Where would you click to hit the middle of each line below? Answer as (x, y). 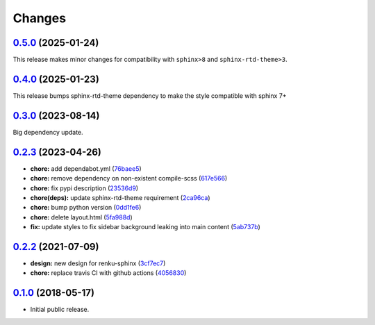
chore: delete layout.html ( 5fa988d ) (82, 217)
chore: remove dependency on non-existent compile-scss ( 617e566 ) (129, 178)
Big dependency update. (48, 132)
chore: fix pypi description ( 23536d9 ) (84, 188)
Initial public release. (60, 310)
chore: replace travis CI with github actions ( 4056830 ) (108, 273)
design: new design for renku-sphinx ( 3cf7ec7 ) (98, 263)
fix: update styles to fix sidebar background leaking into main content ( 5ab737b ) (145, 227)
